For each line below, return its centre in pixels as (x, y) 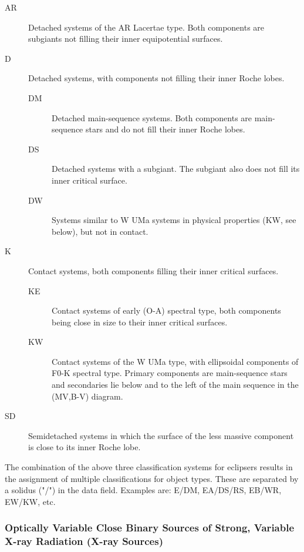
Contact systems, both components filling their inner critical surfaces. (153, 270)
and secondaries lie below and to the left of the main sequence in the (175, 385)
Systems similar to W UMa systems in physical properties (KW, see (174, 220)
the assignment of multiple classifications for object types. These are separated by (152, 478)
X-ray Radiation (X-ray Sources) (84, 541)
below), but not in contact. (100, 231)
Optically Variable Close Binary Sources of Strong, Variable (150, 528)
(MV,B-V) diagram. (87, 396)
